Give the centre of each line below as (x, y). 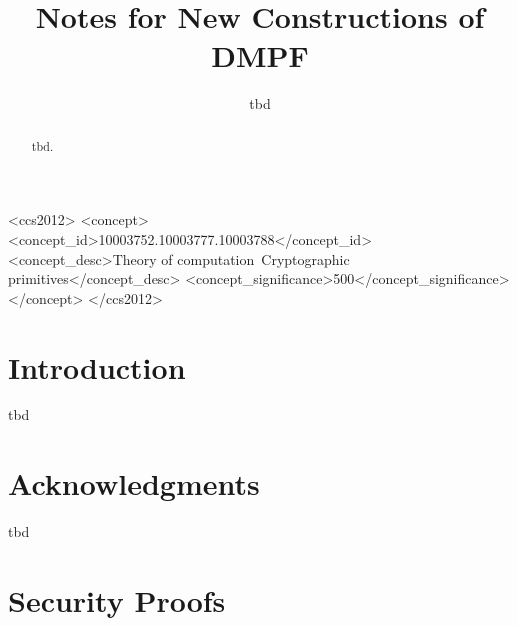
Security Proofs (117, 599)
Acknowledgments (134, 483)
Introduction (97, 366)
